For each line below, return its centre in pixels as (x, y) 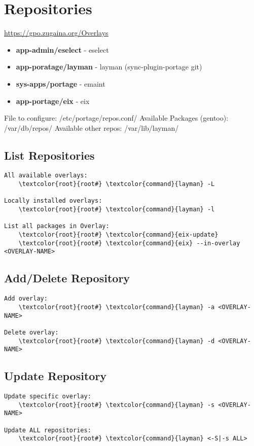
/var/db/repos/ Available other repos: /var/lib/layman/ (92, 127)
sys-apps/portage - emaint (61, 83)
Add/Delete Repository (67, 278)
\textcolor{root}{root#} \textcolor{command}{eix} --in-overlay (129, 243)
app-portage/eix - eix (53, 101)
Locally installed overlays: (53, 201)
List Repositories (49, 155)
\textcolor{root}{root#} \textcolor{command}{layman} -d (117, 341)
